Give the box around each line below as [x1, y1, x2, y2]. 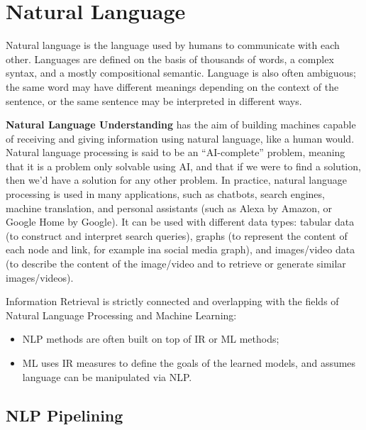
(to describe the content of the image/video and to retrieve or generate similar [6, 256, 346, 271]
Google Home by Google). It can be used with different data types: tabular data [6, 214, 355, 229]
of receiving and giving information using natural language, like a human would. [6, 131, 355, 145]
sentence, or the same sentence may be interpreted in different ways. [6, 93, 302, 108]
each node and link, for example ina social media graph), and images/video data [6, 242, 355, 257]
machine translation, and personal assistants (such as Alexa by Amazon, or [6, 200, 332, 215]
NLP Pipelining [6, 404, 123, 426]
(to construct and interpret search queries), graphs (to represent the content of [6, 228, 348, 243]
